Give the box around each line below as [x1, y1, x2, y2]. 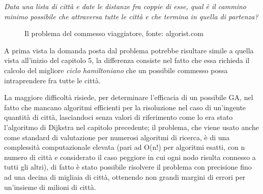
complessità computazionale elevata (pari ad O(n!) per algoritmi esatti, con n [4, 142, 245, 152]
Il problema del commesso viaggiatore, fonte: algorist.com [24, 28, 203, 39]
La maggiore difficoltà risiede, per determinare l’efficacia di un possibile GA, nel [4, 92, 253, 103]
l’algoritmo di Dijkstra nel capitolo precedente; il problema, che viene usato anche [4, 121, 259, 132]
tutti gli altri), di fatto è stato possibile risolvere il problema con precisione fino [4, 161, 252, 172]
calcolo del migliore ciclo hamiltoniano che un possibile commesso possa [4, 64, 228, 75]
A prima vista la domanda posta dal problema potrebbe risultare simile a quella [4, 45, 254, 55]
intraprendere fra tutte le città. [4, 75, 101, 85]
